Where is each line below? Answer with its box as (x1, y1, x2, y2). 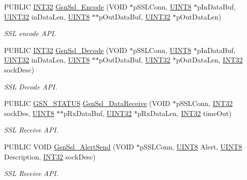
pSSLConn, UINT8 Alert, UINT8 (139, 141, 242, 151)
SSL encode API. (4, 28, 56, 38)
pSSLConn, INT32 (176, 98, 233, 108)
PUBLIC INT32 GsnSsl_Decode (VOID (4, 44, 127, 55)
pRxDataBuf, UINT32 (63, 107, 132, 118)
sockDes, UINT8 (4, 107, 54, 118)
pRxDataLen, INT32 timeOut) (137, 107, 232, 118)
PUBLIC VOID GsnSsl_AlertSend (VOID (4, 141, 134, 151)
